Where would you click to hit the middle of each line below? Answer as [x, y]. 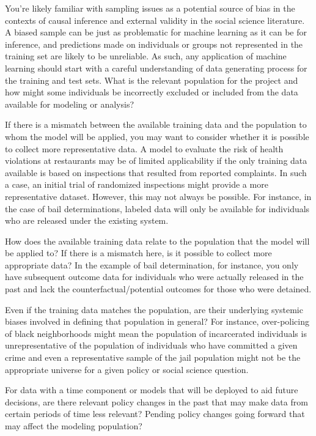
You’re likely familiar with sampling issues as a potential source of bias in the [150, 8]
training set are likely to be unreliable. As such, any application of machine [146, 56]
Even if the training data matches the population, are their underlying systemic [154, 309]
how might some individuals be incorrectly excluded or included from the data [152, 92]
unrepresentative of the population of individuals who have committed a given [151, 345]
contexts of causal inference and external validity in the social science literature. [155, 20]
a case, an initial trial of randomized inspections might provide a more [137, 184]
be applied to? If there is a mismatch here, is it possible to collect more [138, 253]
